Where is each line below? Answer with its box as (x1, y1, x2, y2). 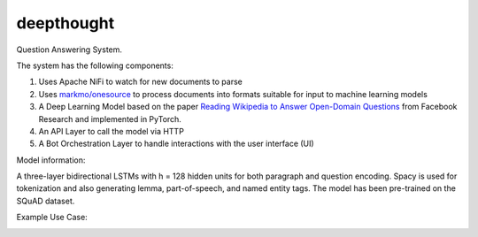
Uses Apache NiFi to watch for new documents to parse (38, 76, 243, 88)
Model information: (16, 155, 86, 165)
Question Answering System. (16, 44, 123, 55)
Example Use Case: (16, 212, 88, 223)
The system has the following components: (16, 60, 174, 71)
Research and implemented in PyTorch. (38, 113, 181, 124)
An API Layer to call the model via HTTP (38, 126, 185, 136)
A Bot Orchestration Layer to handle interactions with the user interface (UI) (38, 138, 314, 149)
